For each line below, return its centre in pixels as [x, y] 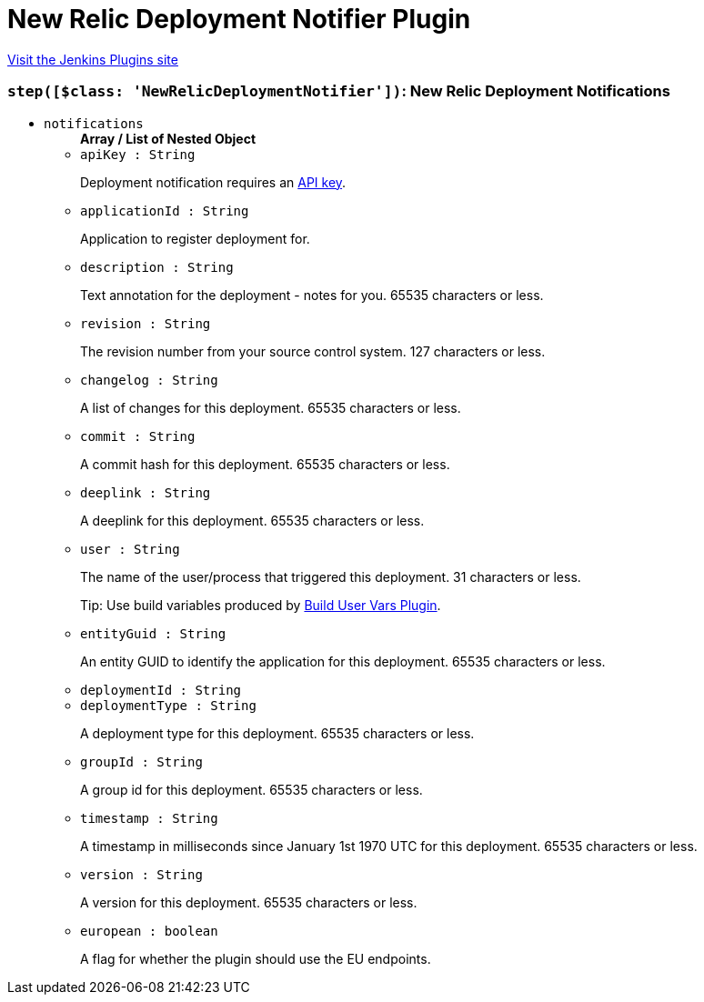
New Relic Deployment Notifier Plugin [239, 19]
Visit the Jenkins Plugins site [93, 59]
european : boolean [149, 931]
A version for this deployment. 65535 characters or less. [249, 902]
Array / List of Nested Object [168, 138]
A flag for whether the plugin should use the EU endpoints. [256, 958]
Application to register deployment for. [195, 238]
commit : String [138, 436]
